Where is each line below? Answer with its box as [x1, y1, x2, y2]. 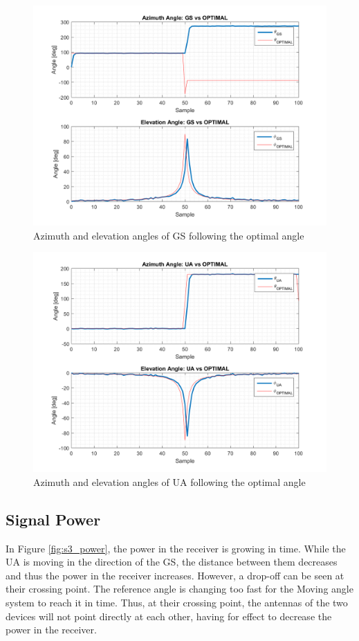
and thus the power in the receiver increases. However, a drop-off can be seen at [6, 568, 344, 582]
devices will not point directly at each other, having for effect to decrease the [6, 608, 332, 623]
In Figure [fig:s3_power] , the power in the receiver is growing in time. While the [6, 541, 346, 555]
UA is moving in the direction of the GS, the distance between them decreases [6, 554, 338, 569]
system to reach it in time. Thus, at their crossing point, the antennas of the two [6, 595, 348, 609]
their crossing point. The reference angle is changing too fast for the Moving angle [6, 581, 353, 596]
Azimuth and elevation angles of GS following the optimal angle [33, 228, 304, 242]
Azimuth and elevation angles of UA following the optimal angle [33, 474, 306, 489]
